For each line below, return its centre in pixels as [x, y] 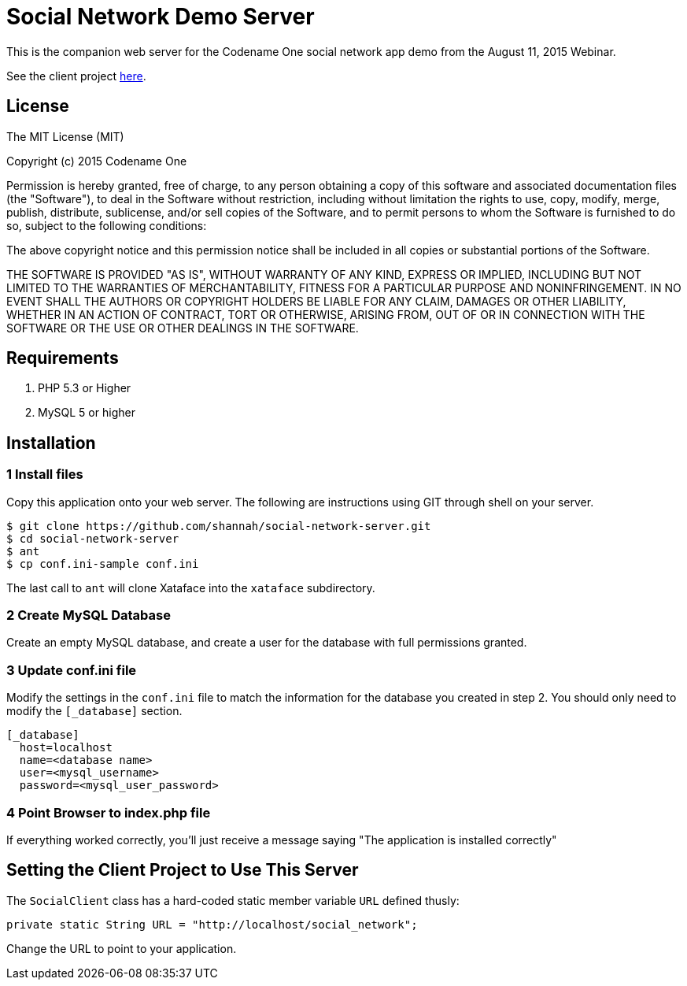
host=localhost [66, 748]
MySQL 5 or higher [87, 413]
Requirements [63, 358]
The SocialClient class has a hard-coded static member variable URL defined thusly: [233, 900]
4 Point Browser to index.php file [109, 812]
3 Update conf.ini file [72, 670]
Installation [51, 443]
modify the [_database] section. [94, 711]
